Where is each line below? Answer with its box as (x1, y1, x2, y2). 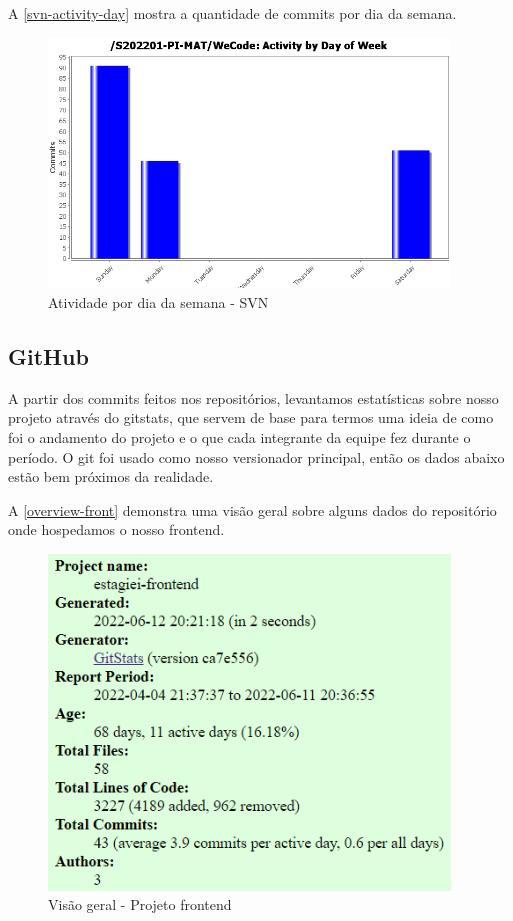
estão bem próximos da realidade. (8, 466, 214, 487)
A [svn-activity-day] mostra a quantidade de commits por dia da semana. (8, 3, 457, 23)
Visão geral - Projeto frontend (48, 894, 232, 915)
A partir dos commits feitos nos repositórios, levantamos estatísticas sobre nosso (8, 387, 499, 408)
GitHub (8, 341, 89, 372)
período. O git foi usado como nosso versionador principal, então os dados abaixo (8, 446, 505, 467)
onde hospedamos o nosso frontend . (8, 519, 225, 540)
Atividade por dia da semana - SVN (48, 292, 269, 313)
